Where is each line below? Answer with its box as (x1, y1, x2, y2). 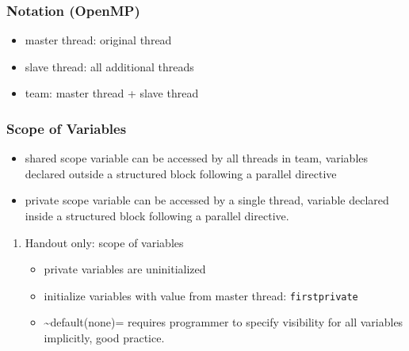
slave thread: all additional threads (25, 58, 194, 74)
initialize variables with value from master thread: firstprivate (44, 287, 358, 303)
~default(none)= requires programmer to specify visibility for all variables (44, 314, 403, 330)
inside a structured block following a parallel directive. (25, 208, 289, 223)
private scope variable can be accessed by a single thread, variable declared (25, 192, 389, 208)
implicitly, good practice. (44, 330, 165, 346)
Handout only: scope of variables (25, 234, 184, 250)
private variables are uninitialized (44, 261, 206, 277)
